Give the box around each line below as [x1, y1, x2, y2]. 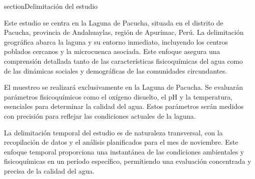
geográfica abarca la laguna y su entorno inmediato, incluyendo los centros [4, 36, 228, 47]
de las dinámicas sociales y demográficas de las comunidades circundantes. [4, 65, 227, 76]
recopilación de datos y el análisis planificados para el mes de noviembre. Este [4, 137, 238, 147]
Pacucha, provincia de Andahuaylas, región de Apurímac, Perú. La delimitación [4, 27, 244, 37]
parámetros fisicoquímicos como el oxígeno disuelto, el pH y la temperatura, [4, 91, 233, 102]
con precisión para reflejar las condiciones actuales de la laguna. [4, 110, 196, 121]
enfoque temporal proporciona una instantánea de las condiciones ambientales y [4, 146, 244, 156]
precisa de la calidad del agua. [4, 165, 95, 176]
